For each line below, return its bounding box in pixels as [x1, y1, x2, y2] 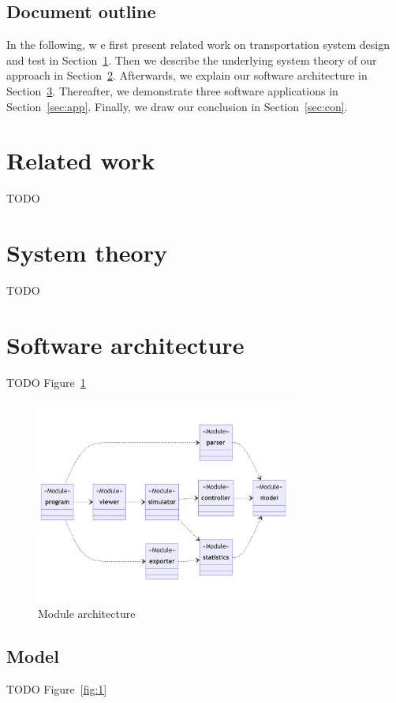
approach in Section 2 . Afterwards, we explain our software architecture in [6, 67, 368, 84]
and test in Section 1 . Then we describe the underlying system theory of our [6, 51, 377, 68]
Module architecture [38, 605, 136, 622]
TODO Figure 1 [6, 374, 86, 390]
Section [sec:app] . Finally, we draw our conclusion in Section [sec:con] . [6, 98, 348, 114]
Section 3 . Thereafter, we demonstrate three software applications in [6, 82, 338, 99]
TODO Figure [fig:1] [6, 680, 107, 697]
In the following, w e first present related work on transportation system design [6, 36, 390, 53]
